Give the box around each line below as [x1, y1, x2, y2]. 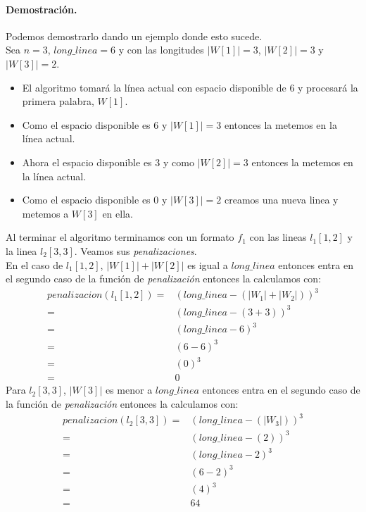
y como [163, 154, 194, 169]
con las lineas [249, 230, 307, 244]
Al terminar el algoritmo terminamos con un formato [6, 230, 234, 244]
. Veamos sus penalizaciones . [74, 243, 197, 258]
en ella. [102, 206, 133, 220]
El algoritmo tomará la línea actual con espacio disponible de [22, 80, 286, 94]
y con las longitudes [118, 42, 204, 57]
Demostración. [6, 1, 77, 16]
